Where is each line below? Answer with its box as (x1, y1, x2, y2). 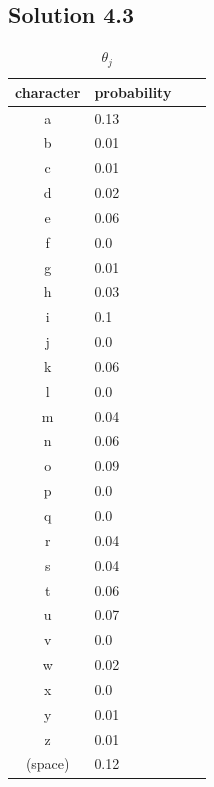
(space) (25, 753, 70, 774)
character (15, 81, 81, 102)
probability (94, 81, 172, 102)
